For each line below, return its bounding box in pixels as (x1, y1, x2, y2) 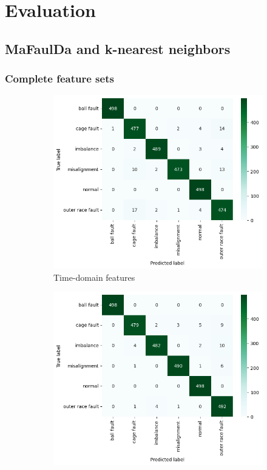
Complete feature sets (5, 71, 114, 86)
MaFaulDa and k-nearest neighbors (5, 39, 231, 58)
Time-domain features (53, 270, 135, 283)
